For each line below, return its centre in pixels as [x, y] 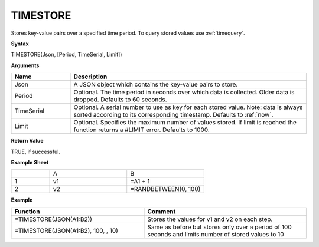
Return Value [27, 141]
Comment [162, 211]
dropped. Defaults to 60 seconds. [121, 100]
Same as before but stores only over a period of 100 [219, 227]
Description [90, 77]
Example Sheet [30, 162]
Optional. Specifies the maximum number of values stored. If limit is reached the [185, 123]
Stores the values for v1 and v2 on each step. [210, 219]
